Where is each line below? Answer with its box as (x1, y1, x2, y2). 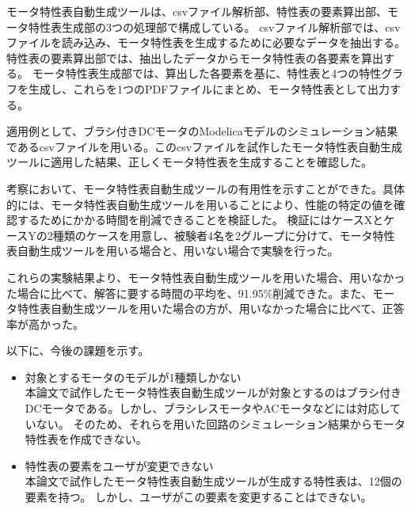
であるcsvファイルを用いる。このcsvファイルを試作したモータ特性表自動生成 (6, 138, 403, 154)
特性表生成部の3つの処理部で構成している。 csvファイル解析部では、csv (28, 18, 401, 35)
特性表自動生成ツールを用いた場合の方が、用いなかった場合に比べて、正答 (17, 300, 405, 317)
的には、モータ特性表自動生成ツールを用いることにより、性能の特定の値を (6, 196, 394, 212)
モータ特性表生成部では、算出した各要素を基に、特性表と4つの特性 (32, 65, 382, 82)
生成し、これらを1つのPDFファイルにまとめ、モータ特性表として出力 (28, 80, 390, 97)
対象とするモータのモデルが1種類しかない (25, 368, 242, 385)
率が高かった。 (6, 315, 84, 332)
